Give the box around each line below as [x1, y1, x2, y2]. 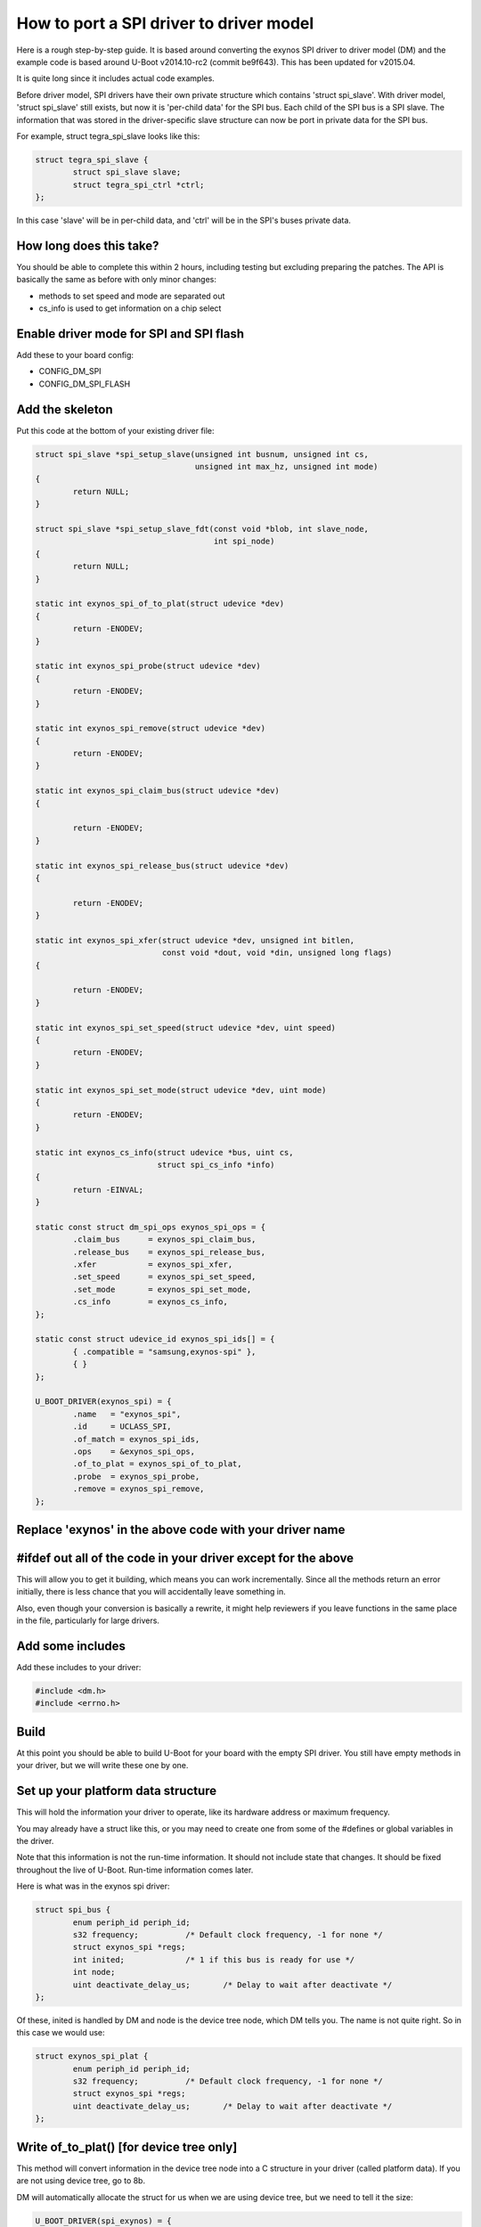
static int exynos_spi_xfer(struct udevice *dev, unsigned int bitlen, [35, 935, 355, 945]
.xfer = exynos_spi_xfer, [72, 1260, 233, 1269]
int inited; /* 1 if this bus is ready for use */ [72, 1954, 355, 1964]
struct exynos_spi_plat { [35, 2052, 149, 2061]
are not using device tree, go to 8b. [16, 2175, 146, 2186]
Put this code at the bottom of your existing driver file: [16, 425, 215, 436]
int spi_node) [213, 536, 275, 547]
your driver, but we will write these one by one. [16, 1760, 189, 1771]
